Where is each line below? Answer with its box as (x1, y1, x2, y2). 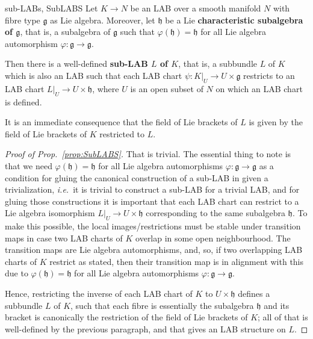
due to (5, 267, 28, 279)
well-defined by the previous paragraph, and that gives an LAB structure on (5, 322, 286, 335)
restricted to (99, 127, 145, 140)
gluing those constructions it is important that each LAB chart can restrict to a (5, 194, 299, 207)
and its (264, 299, 290, 311)
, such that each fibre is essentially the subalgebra (70, 299, 254, 311)
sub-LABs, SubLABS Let (5, 2, 98, 14)
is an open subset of (130, 82, 203, 95)
